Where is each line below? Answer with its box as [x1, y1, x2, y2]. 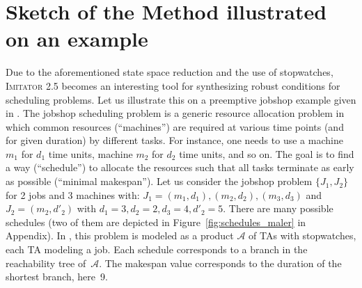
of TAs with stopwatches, [249, 228, 356, 243]
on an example [6, 24, 148, 53]
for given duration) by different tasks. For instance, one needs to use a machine [6, 133, 343, 147]
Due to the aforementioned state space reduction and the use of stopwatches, [6, 65, 333, 79]
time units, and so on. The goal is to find [179, 146, 354, 161]
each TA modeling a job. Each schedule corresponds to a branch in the [6, 242, 308, 257]
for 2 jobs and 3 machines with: [6, 187, 140, 202]
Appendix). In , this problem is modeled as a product [6, 228, 234, 243]
